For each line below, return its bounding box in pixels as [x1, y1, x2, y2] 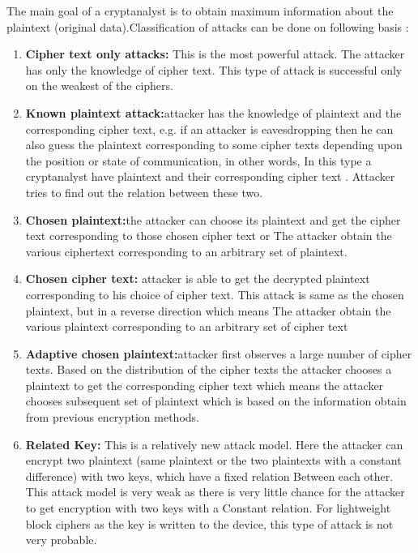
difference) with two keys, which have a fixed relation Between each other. [25, 467, 394, 484]
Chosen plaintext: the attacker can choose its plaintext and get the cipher [25, 211, 401, 228]
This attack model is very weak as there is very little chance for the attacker [25, 483, 405, 500]
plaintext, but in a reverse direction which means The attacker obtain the [25, 302, 391, 319]
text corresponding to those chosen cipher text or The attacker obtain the [25, 227, 392, 244]
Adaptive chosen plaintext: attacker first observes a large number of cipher [25, 345, 412, 362]
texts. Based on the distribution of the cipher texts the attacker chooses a [25, 361, 392, 378]
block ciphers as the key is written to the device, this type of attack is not [25, 515, 394, 532]
